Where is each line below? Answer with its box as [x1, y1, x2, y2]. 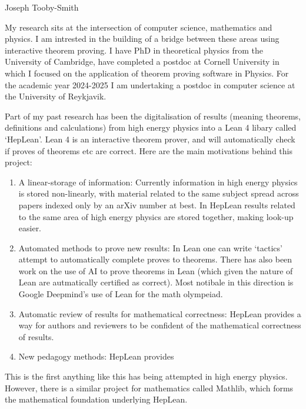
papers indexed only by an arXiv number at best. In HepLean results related [18, 198, 295, 211]
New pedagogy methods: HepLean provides [18, 350, 174, 363]
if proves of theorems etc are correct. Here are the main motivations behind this [5, 144, 292, 157]
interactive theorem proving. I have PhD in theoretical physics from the [5, 44, 264, 56]
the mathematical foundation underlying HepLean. [5, 393, 188, 405]
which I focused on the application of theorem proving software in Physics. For [5, 66, 289, 79]
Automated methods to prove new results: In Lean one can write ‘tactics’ [18, 241, 282, 254]
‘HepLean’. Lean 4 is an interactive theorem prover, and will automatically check [5, 132, 295, 145]
